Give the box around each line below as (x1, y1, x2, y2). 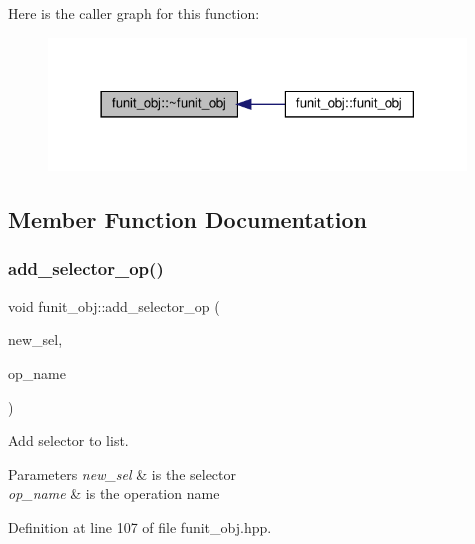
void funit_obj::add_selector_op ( (8, 295, 220, 316)
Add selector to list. (8, 430, 129, 451)
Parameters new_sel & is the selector (8, 463, 237, 484)
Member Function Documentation (8, 204, 368, 235)
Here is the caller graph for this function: (8, 3, 260, 23)
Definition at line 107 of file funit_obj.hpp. (8, 516, 272, 537)
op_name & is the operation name (8, 483, 220, 504)
